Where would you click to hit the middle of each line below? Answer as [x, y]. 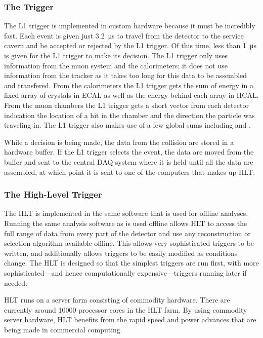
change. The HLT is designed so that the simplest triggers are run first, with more [131, 263]
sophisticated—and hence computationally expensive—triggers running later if [125, 272]
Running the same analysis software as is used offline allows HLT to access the [126, 223]
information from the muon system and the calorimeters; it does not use [116, 65]
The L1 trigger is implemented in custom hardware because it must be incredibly [130, 26]
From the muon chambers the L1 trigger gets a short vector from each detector [126, 105]
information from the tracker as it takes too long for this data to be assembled [126, 75]
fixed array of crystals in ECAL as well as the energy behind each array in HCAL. [131, 95]
